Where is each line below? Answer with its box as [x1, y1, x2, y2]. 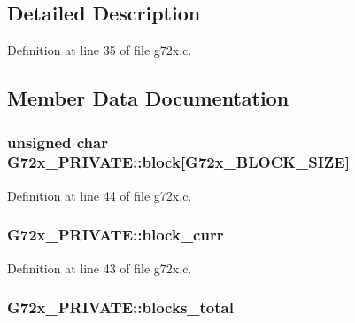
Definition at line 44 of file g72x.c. [7, 185, 192, 204]
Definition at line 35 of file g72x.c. [7, 41, 192, 59]
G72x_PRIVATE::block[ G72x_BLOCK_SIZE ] [7, 151, 350, 173]
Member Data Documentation [7, 84, 289, 112]
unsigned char [7, 130, 108, 153]
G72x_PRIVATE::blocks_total [7, 296, 234, 319]
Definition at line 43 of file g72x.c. [7, 258, 192, 277]
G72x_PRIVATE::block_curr [7, 224, 224, 246]
